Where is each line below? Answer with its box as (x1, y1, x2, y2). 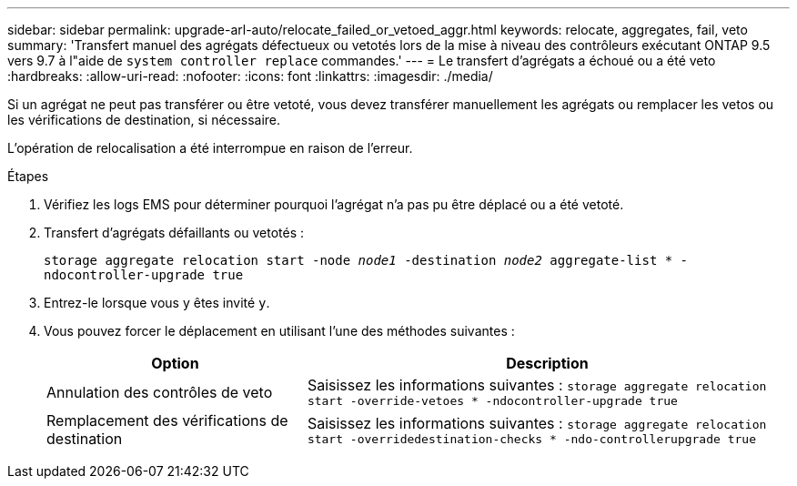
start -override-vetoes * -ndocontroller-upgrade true (307, 394, 678, 408)
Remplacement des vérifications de (46, 411, 288, 430)
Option (151, 354, 199, 372)
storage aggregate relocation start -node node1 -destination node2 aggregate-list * (44, 253, 673, 268)
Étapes (7, 168, 49, 184)
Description (506, 354, 589, 372)
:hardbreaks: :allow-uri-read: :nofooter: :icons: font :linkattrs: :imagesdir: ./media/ (7, 68, 493, 84)
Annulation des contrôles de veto (46, 382, 273, 401)
